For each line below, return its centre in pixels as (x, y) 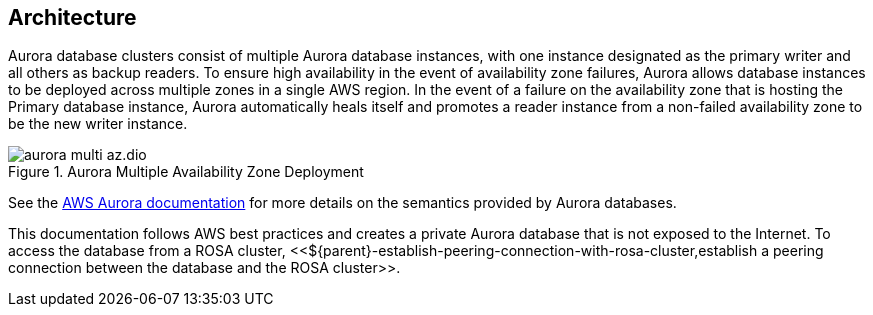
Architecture (72, 17)
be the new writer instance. (98, 124)
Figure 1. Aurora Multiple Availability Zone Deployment (186, 172)
